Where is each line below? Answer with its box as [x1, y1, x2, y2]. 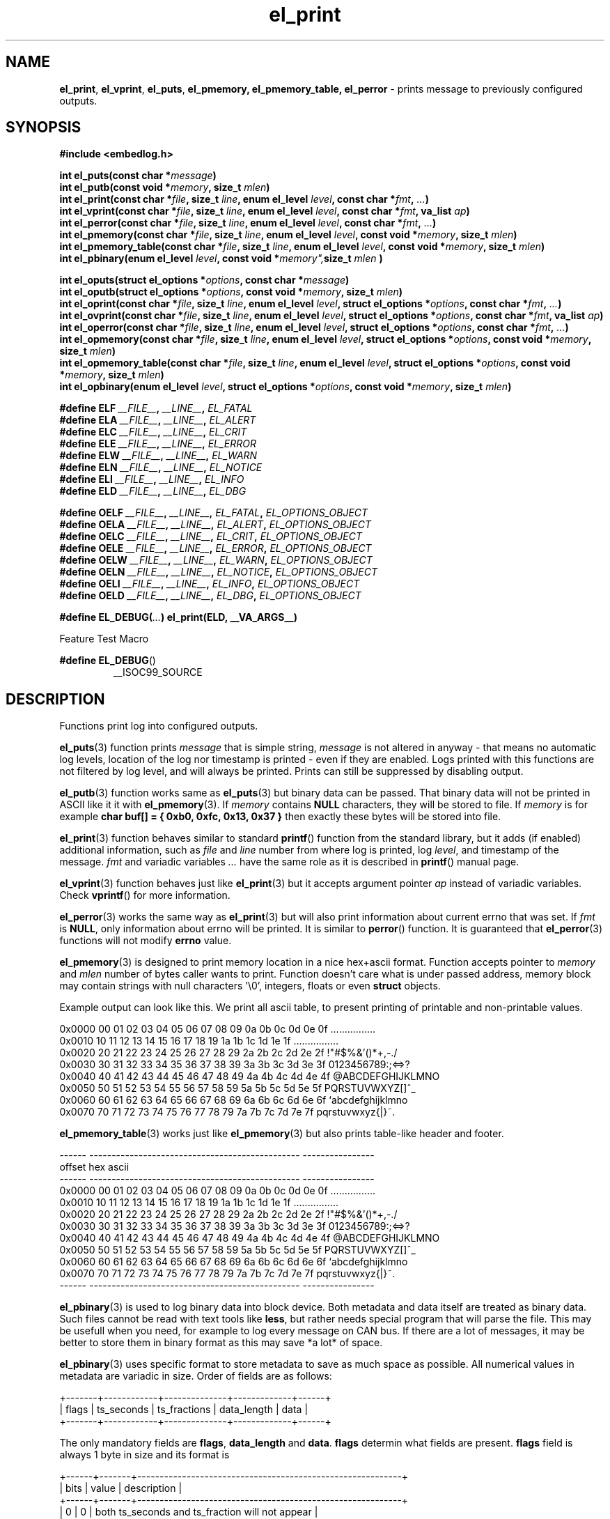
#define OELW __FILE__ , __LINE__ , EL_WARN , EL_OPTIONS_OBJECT [59, 554, 373, 566]
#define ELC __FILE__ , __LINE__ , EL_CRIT [59, 426, 247, 438]
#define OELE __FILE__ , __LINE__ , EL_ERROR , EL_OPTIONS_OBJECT [59, 542, 372, 555]
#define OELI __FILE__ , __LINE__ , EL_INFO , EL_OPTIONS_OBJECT [59, 578, 360, 590]
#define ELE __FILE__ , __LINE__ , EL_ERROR [59, 438, 256, 450]
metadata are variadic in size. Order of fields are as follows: [59, 1370, 332, 1382]
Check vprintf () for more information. [59, 889, 230, 902]
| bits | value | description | [59, 1482, 182, 1495]
